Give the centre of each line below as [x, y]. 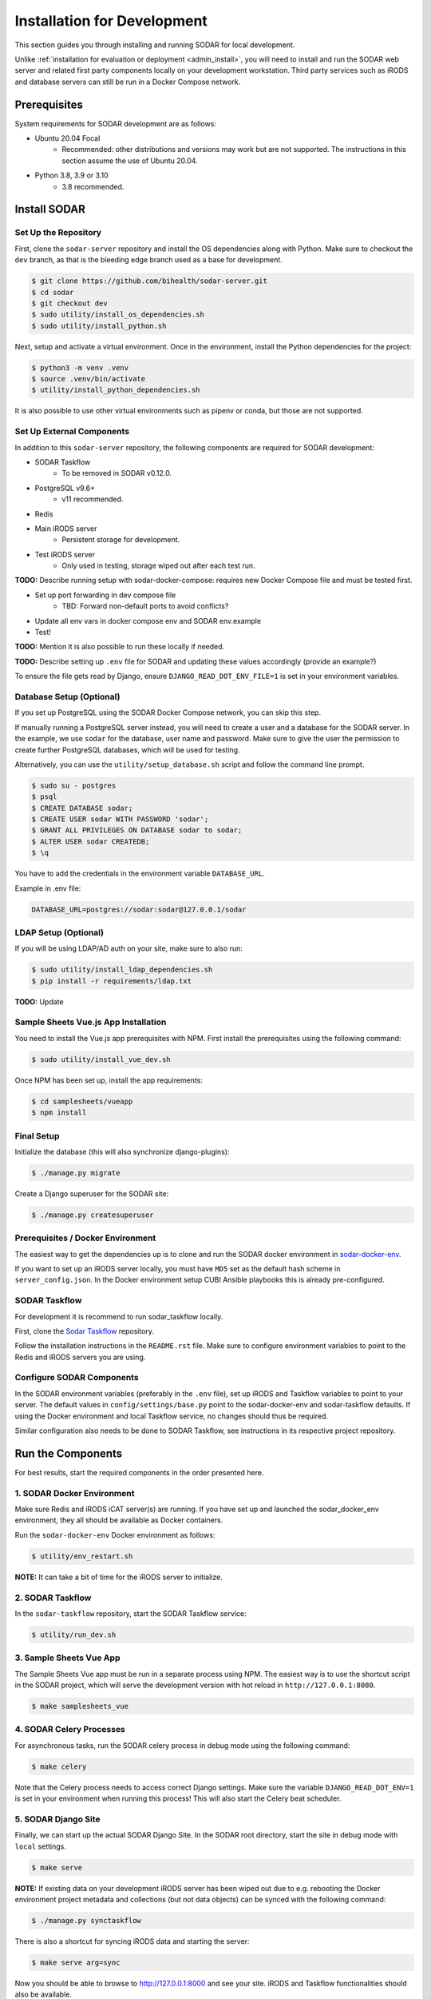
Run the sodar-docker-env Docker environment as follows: [115, 1534]
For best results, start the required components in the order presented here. [139, 1472]
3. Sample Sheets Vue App [67, 1658]
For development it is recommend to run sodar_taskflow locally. [119, 1316]
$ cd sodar [53, 292]
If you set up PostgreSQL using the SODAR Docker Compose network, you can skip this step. [168, 712]
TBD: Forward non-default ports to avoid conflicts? [145, 606]
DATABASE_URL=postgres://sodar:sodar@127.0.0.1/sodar [139, 909]
